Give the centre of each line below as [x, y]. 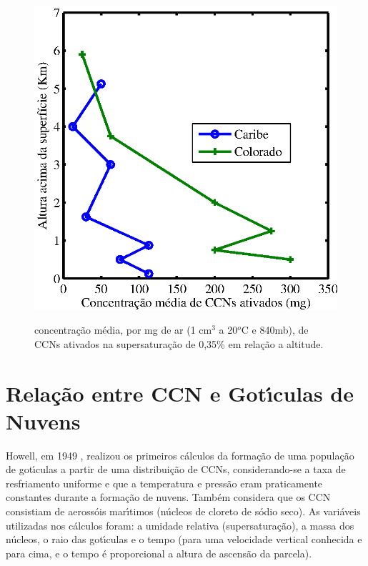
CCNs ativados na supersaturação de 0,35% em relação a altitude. [179, 343]
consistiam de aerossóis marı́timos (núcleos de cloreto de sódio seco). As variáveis [183, 511]
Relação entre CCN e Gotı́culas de [180, 393]
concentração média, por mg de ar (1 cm [123, 330]
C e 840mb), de [275, 330]
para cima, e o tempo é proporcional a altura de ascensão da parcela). [159, 553]
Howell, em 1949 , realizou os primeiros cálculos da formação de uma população [180, 455]
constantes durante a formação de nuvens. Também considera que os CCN [168, 497]
